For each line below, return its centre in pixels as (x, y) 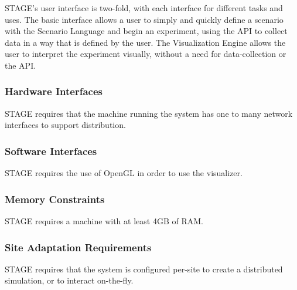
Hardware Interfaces (54, 91)
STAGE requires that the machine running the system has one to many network (149, 113)
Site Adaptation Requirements (78, 247)
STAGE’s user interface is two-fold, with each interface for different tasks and (144, 8)
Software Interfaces (51, 151)
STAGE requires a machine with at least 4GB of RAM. (104, 221)
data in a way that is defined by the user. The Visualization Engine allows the (145, 42)
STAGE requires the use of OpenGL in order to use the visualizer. (124, 173)
